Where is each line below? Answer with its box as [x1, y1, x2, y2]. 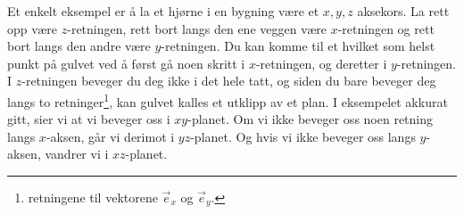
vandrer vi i [45, 144, 109, 163]
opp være [7, 19, 58, 37]
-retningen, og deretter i [255, 53, 387, 72]
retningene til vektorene [28, 188, 158, 206]
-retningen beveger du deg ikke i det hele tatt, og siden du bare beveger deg [21, 71, 436, 90]
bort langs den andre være [7, 37, 151, 55]
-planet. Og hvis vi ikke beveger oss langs [190, 127, 416, 145]
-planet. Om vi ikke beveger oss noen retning [187, 110, 434, 128]
